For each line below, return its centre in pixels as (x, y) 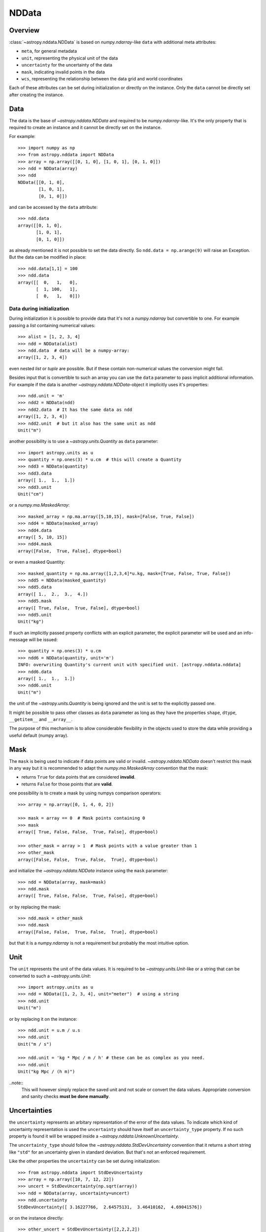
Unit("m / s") (35, 1044)
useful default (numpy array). (39, 735)
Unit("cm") (31, 494)
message (18, 640)
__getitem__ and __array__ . (41, 719)
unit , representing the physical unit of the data (70, 58)
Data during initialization (39, 309)
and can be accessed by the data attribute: (53, 207)
